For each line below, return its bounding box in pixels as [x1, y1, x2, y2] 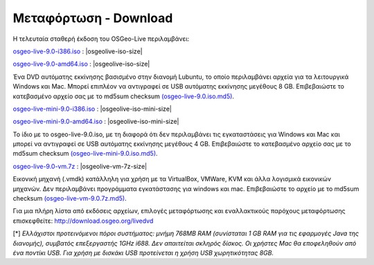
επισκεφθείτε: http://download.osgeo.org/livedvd [12, 217, 154, 225]
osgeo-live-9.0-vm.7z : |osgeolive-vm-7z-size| [12, 162, 148, 170]
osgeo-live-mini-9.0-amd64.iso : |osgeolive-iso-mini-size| [12, 118, 179, 126]
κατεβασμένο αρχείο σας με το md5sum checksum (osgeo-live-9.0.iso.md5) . [12, 92, 235, 100]
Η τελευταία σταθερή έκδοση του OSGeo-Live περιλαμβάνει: [12, 35, 190, 43]
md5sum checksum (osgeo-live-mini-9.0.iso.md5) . [12, 149, 159, 158]
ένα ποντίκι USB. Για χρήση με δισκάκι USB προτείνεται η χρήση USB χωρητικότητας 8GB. [12, 248, 274, 257]
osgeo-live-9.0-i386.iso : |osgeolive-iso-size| [12, 47, 143, 55]
